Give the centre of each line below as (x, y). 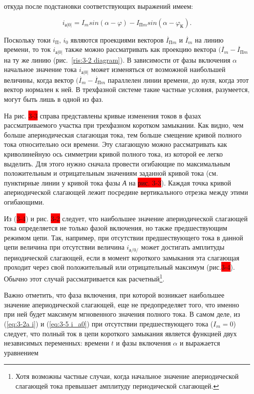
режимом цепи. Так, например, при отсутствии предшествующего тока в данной (124, 237)
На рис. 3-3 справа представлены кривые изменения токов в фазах (103, 115)
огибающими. (24, 201)
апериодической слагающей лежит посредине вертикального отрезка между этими (126, 192)
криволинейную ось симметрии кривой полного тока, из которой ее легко (113, 153)
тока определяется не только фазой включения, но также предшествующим (116, 228)
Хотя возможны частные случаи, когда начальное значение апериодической (127, 376)
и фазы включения (143, 343)
